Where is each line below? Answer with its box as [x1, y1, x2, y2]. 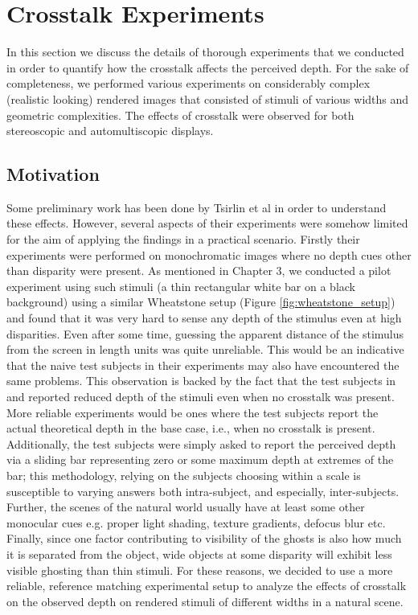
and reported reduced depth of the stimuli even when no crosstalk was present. [6, 388, 395, 405]
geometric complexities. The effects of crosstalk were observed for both [6, 106, 354, 123]
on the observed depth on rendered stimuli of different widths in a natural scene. [6, 592, 404, 609]
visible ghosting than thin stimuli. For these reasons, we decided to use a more [6, 561, 393, 578]
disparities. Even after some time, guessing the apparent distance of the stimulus [6, 325, 404, 342]
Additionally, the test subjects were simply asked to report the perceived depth [6, 435, 396, 452]
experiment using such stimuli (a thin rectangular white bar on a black [6, 277, 356, 294]
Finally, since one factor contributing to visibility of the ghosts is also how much [6, 530, 402, 547]
